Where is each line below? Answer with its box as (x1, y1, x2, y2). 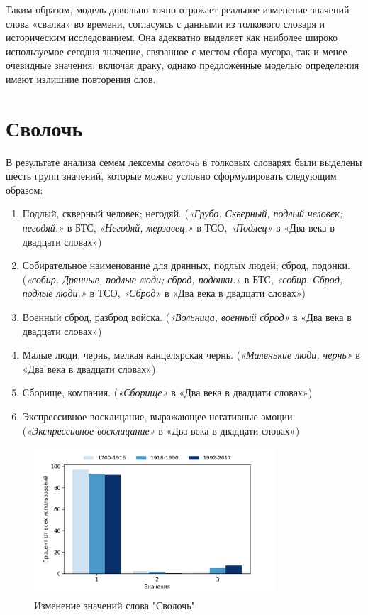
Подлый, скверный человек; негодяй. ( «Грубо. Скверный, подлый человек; (22, 206, 342, 221)
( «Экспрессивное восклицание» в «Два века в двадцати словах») (22, 423, 300, 437)
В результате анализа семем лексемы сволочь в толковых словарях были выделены (6, 154, 362, 169)
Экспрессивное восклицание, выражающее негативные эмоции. (22, 409, 296, 423)
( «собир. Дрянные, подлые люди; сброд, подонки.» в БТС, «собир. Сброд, (22, 271, 343, 286)
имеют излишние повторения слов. (6, 71, 156, 86)
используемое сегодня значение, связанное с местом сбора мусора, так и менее (6, 43, 347, 58)
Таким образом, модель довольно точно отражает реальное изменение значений (6, 2, 350, 16)
